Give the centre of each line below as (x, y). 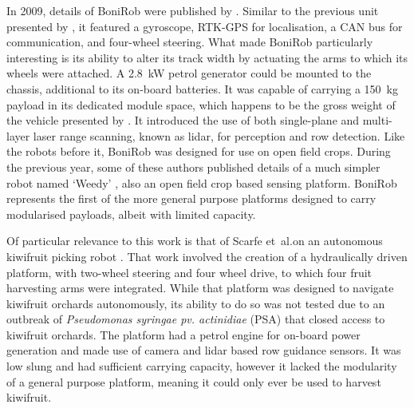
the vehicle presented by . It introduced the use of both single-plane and (183, 120)
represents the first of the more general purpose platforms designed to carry (191, 198)
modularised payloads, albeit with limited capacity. (131, 214)
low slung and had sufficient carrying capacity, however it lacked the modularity (202, 366)
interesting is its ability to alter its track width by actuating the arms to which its (207, 57)
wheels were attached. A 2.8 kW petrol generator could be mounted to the (189, 73)
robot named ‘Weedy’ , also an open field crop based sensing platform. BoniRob (202, 182)
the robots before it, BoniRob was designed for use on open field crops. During (199, 151)
